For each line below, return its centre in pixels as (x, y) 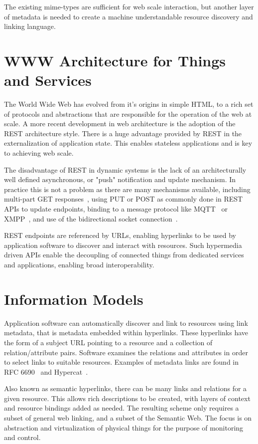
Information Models (74, 299)
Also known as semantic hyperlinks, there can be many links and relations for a (126, 388)
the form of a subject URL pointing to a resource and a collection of (108, 342)
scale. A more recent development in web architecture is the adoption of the (120, 123)
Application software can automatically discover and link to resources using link (126, 323)
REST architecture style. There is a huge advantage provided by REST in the (123, 133)
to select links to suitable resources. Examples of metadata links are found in (122, 362)
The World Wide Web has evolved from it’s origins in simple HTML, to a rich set (129, 104)
